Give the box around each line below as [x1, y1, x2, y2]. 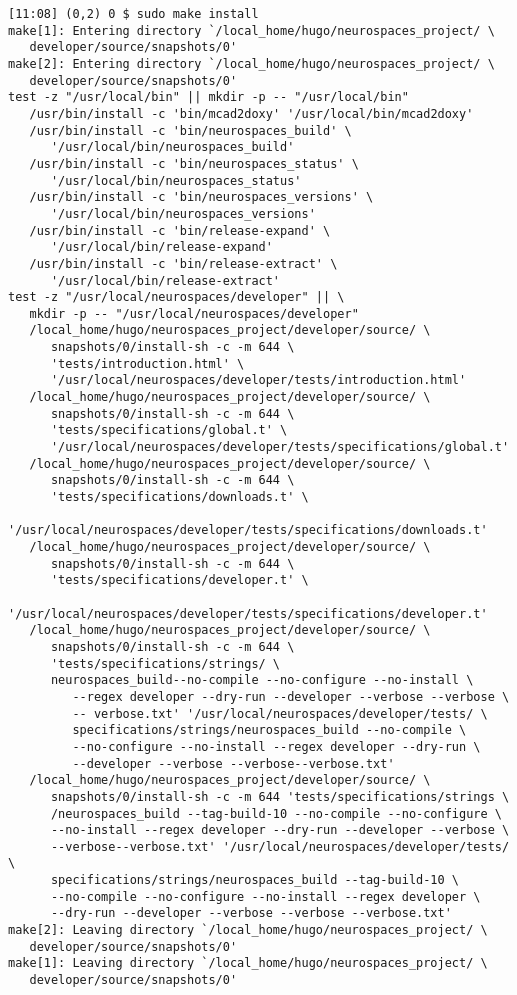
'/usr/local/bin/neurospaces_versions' [50, 206, 316, 221]
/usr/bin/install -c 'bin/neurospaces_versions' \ [29, 190, 374, 205]
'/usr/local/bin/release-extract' [50, 273, 281, 288]
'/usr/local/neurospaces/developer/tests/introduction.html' [50, 373, 467, 388]
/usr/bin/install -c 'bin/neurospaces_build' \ [29, 123, 352, 138]
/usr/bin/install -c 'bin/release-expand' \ [29, 223, 331, 238]
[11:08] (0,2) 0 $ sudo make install [8, 7, 259, 21]
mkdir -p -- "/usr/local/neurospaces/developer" [29, 306, 359, 321]
